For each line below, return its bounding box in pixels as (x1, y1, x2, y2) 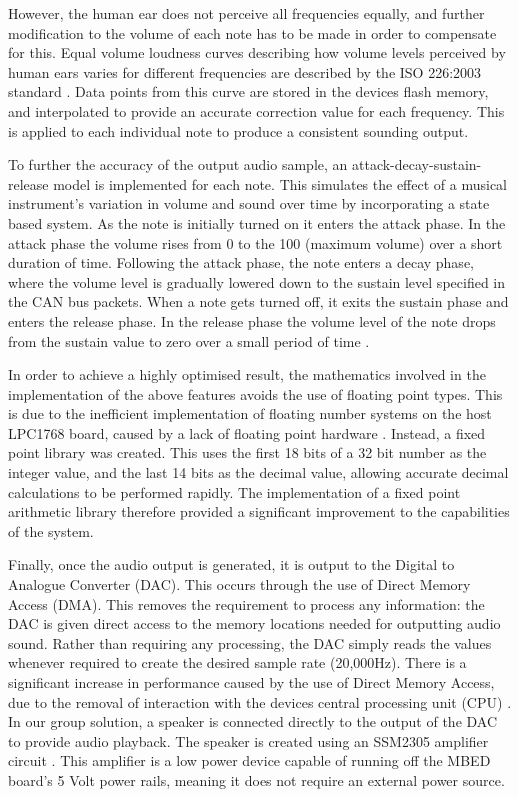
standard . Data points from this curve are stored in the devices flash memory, (8, 81, 489, 102)
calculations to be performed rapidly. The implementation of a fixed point (8, 481, 461, 502)
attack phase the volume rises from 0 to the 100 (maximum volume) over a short (8, 232, 503, 253)
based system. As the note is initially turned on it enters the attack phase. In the (8, 212, 506, 233)
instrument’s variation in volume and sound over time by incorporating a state (8, 193, 490, 214)
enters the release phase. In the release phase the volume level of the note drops (8, 310, 496, 331)
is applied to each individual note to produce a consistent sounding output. (8, 120, 469, 141)
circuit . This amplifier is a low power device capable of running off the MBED (8, 750, 491, 771)
